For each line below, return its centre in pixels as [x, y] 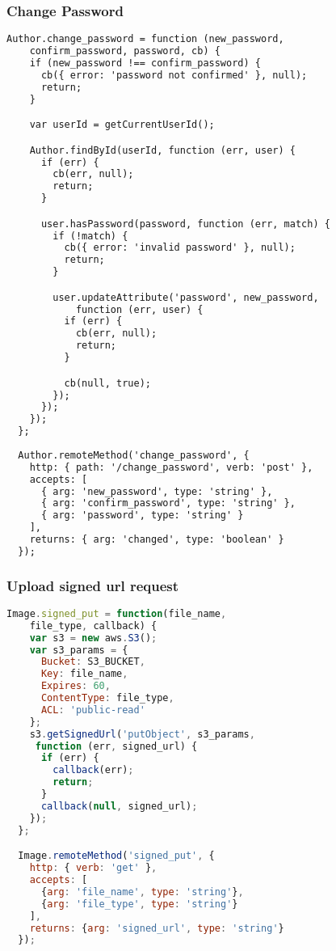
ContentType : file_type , [107, 698]
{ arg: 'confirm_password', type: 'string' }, [168, 503]
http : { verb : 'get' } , [93, 868]
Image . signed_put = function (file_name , [117, 613]
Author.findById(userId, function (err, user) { [162, 150]
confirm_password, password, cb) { [125, 51]
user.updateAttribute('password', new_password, [186, 297]
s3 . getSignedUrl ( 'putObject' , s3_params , [142, 734]
